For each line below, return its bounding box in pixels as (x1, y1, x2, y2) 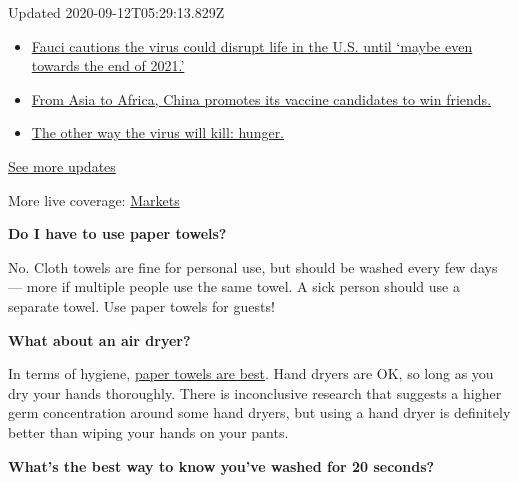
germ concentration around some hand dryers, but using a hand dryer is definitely (8, 402, 511, 423)
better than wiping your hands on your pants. (8, 421, 289, 442)
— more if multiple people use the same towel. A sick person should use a (8, 276, 460, 297)
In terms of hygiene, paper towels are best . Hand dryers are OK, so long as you (8, 363, 494, 384)
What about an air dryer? (8, 329, 191, 350)
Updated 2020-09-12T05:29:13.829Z (8, 2, 225, 22)
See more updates (8, 155, 116, 176)
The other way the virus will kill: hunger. (31, 122, 285, 143)
